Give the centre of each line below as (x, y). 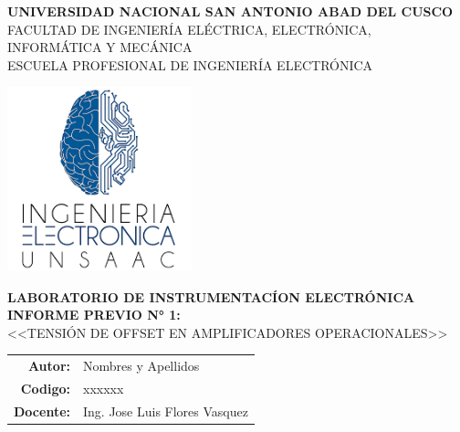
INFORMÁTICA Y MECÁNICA (100, 47)
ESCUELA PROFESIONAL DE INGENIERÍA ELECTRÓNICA (190, 64)
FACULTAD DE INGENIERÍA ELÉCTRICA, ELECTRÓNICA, (189, 29)
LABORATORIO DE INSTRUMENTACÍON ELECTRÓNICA (211, 296)
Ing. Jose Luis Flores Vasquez (165, 411)
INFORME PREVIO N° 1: (94, 315)
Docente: (42, 411)
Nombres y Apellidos (141, 366)
